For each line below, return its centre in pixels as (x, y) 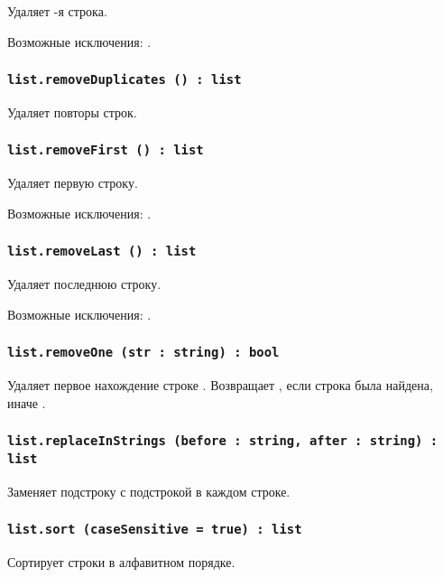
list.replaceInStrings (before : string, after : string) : (223, 441)
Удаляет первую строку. (73, 183)
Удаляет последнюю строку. (84, 284)
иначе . (27, 402)
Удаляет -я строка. (57, 11)
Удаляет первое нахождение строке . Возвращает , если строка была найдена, (220, 385)
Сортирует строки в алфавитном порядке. (121, 562)
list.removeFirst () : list (106, 150)
